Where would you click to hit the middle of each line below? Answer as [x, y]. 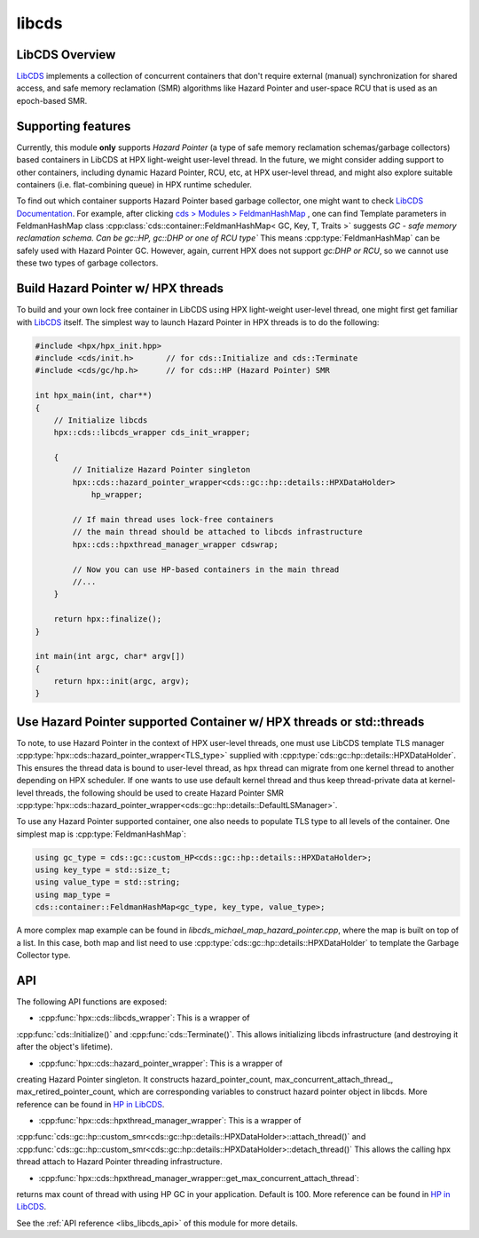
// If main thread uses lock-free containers [173, 520]
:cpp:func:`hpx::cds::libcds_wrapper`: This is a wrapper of [144, 1018]
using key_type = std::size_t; [103, 870]
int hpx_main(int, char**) [94, 396]
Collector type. [43, 956]
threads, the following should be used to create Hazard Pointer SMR [160, 793]
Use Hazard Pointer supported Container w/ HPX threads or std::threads [220, 722]
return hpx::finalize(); [108, 619]
